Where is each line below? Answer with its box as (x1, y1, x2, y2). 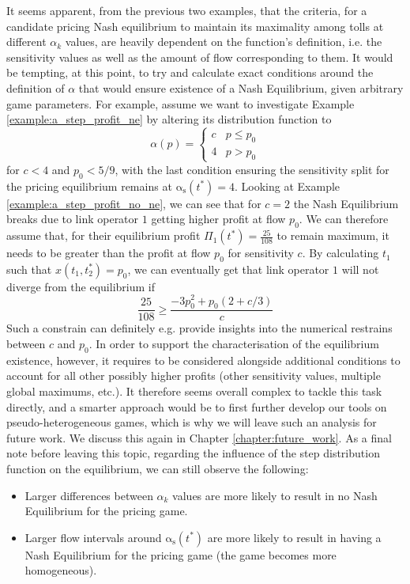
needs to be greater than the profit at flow (6, 245, 211, 261)
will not (341, 260, 379, 277)
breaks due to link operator (6, 210, 139, 227)
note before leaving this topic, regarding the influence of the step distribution (6, 445, 380, 461)
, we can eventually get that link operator (127, 260, 329, 277)
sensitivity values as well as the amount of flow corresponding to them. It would (6, 48, 393, 65)
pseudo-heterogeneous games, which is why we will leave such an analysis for (6, 414, 377, 430)
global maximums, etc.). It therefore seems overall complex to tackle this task (6, 382, 382, 399)
